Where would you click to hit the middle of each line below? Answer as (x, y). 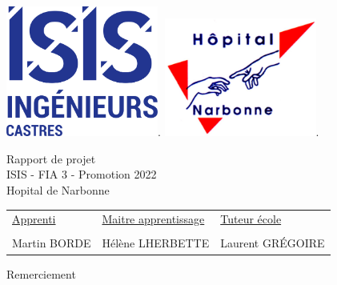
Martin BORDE (52, 243)
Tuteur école (251, 219)
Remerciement (41, 273)
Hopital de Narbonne (58, 189)
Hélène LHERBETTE (156, 243)
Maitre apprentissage (153, 219)
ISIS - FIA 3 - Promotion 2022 (82, 174)
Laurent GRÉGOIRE (273, 243)
